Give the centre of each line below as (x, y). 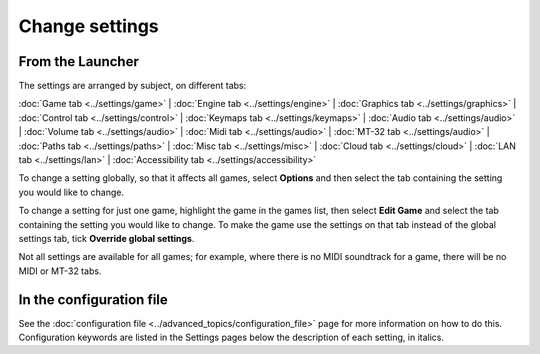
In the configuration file (93, 299)
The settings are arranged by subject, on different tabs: (132, 86)
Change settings (88, 26)
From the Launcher (78, 61)
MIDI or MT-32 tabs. (60, 271)
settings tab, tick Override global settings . (106, 238)
